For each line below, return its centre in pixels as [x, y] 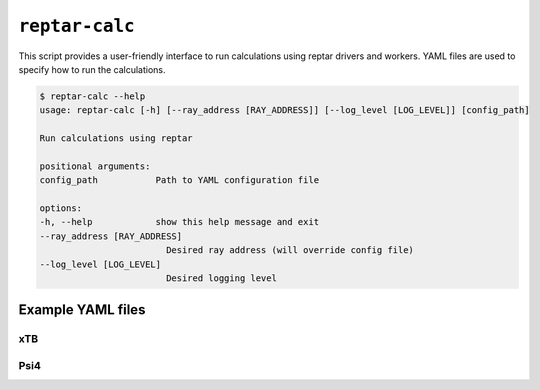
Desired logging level [221, 278]
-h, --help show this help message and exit [179, 222]
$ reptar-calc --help [92, 96]
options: [61, 208]
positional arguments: [95, 166]
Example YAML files [82, 310]
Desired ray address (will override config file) [290, 250]
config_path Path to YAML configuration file [179, 180]
